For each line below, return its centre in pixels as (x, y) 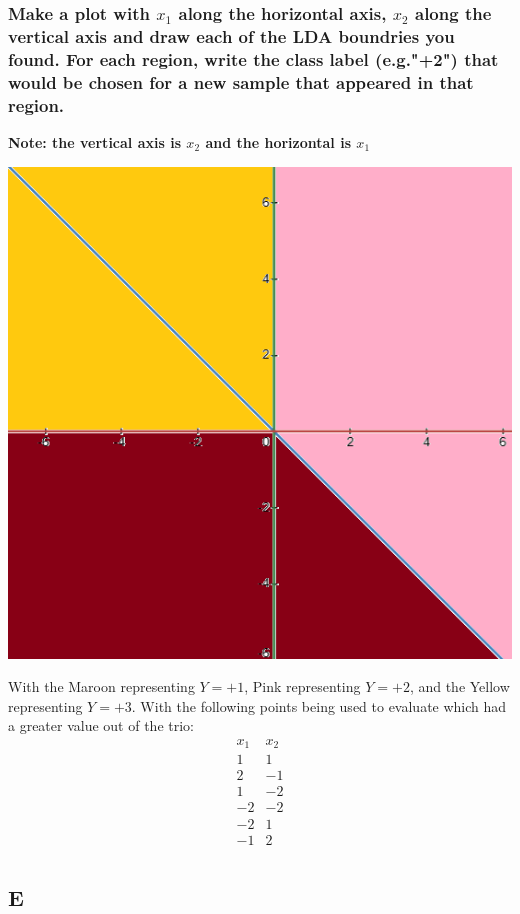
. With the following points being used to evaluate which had (319, 705)
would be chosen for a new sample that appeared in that (241, 81)
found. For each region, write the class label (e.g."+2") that (253, 58)
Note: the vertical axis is (94, 141)
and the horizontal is (278, 141)
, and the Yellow (459, 686)
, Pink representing (302, 686)
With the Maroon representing (101, 686)
